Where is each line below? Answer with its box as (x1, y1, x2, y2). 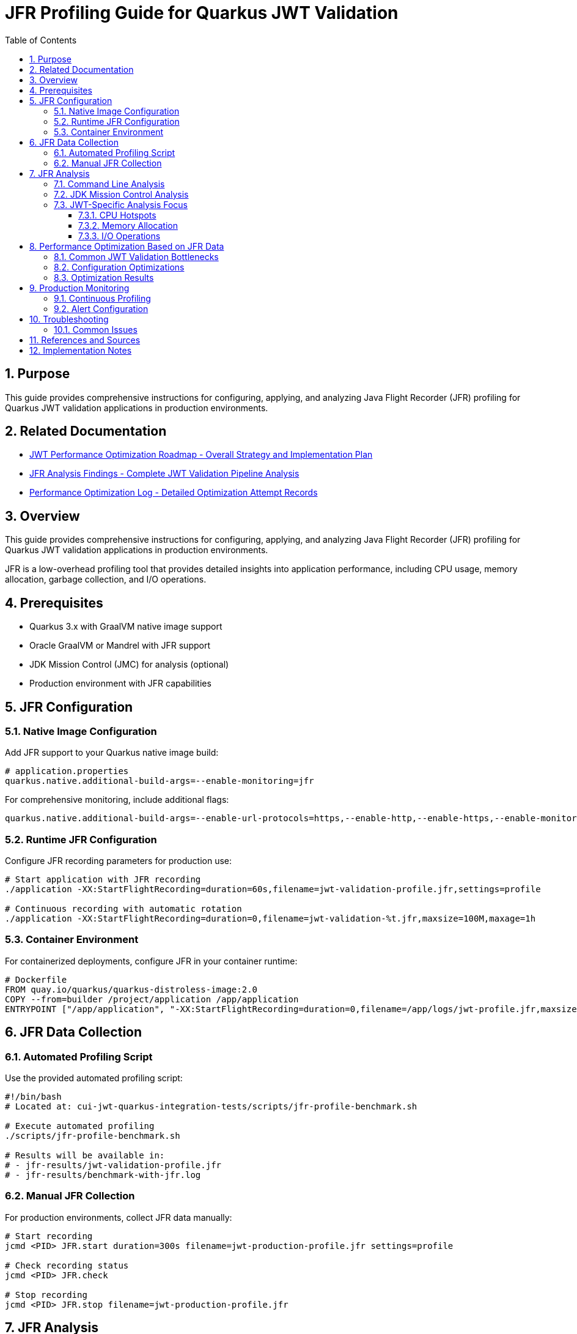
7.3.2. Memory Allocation (78, 220, 178, 231)
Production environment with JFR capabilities (29, 678, 211, 689)
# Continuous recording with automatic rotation (5, 904, 242, 914)
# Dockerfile (5, 974, 67, 985)
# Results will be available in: (5, 1150, 165, 1161)
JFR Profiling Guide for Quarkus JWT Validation (5, 2, 399, 23)
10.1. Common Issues (54, 324, 138, 335)
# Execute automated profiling (5, 1121, 155, 1131)
